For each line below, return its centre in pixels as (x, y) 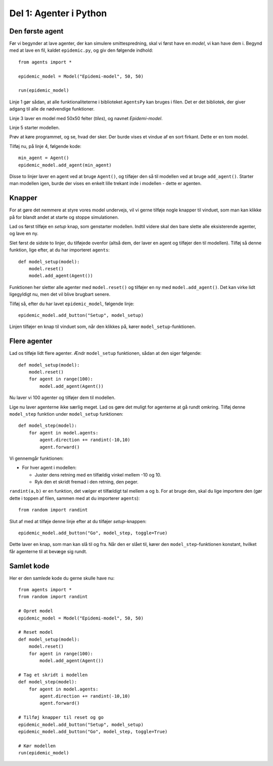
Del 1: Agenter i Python (58, 13)
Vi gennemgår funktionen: (36, 458)
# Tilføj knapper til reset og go (61, 718)
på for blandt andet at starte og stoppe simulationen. (64, 217)
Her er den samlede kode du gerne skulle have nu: (62, 578)
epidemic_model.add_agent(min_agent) (65, 165)
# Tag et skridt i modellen (53, 675)
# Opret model (36, 611)
